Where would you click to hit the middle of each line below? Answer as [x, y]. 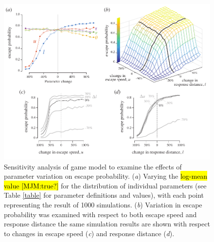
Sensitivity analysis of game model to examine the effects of [93, 166]
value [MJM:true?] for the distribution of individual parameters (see [105, 185]
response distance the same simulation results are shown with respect [107, 224]
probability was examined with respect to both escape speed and [100, 214]
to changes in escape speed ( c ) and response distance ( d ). [89, 233]
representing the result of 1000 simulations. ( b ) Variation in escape [103, 204]
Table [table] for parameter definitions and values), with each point [104, 195]
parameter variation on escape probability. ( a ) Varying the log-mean [106, 176]
